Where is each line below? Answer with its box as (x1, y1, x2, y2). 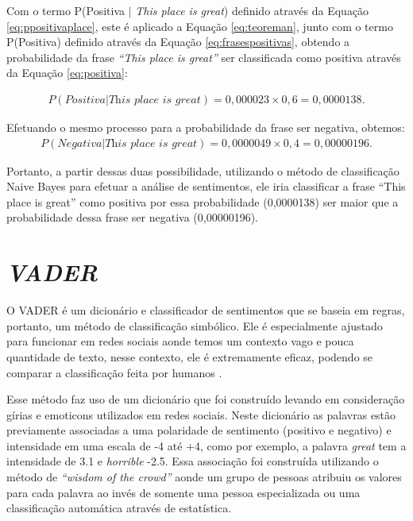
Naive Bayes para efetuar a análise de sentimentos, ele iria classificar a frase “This (6, 178, 406, 195)
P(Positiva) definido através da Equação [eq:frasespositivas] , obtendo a (6, 33, 350, 50)
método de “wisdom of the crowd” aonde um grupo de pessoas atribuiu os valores (6, 469, 402, 485)
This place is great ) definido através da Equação (135, 2, 369, 18)
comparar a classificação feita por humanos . (6, 364, 222, 380)
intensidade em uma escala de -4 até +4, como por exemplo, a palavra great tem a (6, 437, 407, 453)
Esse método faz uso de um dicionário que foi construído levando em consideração (6, 391, 405, 407)
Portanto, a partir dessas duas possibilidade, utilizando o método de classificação (6, 162, 399, 179)
